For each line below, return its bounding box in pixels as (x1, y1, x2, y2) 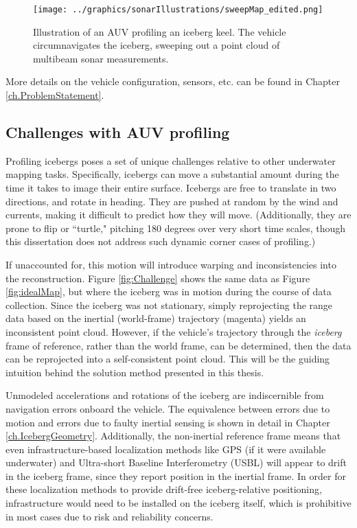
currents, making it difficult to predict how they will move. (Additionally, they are (5, 207, 352, 222)
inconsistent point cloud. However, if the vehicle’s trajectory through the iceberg (5, 324, 342, 338)
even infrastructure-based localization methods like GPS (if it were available (5, 441, 326, 456)
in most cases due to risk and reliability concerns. (5, 509, 214, 523)
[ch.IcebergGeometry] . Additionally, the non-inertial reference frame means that (5, 428, 341, 443)
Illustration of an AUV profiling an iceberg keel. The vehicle (33, 24, 286, 38)
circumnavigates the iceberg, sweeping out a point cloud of (33, 38, 280, 52)
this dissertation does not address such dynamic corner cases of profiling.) (5, 234, 316, 249)
